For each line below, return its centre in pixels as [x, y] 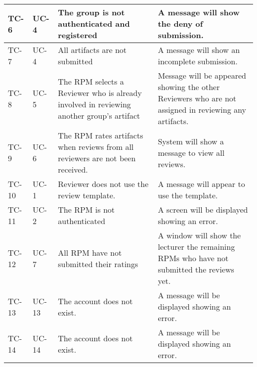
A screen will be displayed [203, 209]
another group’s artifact [99, 115]
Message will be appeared [202, 75]
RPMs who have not [193, 258]
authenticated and [94, 23]
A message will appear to [201, 184]
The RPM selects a [91, 81]
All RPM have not [90, 252]
